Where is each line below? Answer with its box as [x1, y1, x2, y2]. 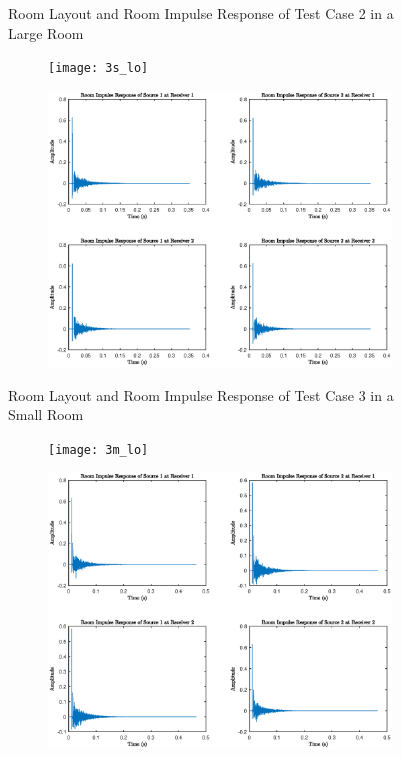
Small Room [8, 404, 84, 425]
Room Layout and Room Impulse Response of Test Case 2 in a [8, 3, 394, 23]
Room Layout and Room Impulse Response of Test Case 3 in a [8, 384, 394, 405]
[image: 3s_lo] [48, 61, 149, 76]
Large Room [8, 22, 84, 43]
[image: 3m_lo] [48, 442, 149, 457]
